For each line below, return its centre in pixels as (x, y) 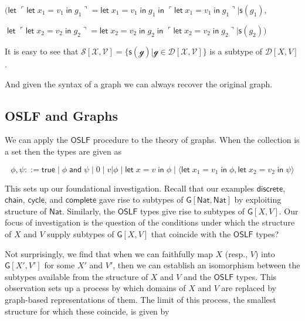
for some (60, 265)
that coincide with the (191, 233)
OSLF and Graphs (62, 115)
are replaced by (249, 288)
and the (197, 276)
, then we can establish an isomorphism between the (206, 265)
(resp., (236, 253)
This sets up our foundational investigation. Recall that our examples (129, 188)
